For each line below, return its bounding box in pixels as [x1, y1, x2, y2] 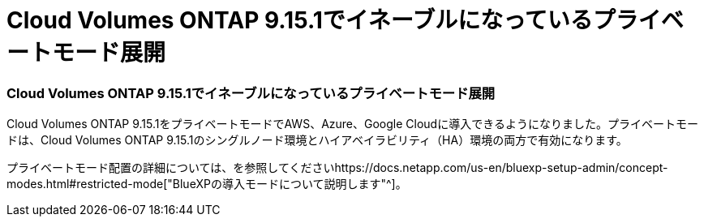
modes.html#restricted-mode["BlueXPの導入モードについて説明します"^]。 [6, 177, 407, 191]
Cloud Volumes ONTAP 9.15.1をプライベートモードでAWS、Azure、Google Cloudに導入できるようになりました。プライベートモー [6, 117, 698, 131]
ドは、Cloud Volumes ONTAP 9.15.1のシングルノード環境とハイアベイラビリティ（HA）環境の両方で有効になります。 [6, 133, 628, 148]
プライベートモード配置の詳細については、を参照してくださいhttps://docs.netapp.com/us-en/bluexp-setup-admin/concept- [6, 161, 668, 175]
